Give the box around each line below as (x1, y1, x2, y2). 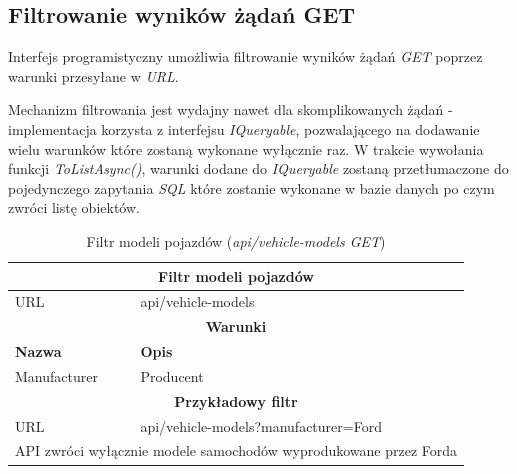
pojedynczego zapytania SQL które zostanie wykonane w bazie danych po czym (8, 177, 495, 198)
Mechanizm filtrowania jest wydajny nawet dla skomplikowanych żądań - (8, 99, 453, 120)
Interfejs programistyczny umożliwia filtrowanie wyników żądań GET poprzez (8, 46, 483, 67)
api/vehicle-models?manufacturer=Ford (140, 415, 382, 436)
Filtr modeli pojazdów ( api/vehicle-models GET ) (86, 230, 386, 251)
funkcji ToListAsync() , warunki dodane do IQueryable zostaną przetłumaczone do (8, 158, 509, 179)
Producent (140, 365, 204, 386)
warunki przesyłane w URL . (8, 65, 179, 86)
